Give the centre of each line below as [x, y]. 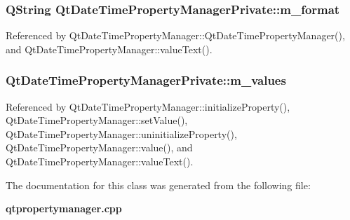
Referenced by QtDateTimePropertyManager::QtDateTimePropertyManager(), [175, 35]
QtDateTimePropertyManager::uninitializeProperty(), [121, 133]
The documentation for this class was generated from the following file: [158, 185]
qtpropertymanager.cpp [64, 208]
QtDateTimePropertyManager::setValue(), [97, 120]
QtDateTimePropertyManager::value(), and [99, 147]
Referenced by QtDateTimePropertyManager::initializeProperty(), [148, 106]
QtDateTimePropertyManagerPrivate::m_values [146, 80]
